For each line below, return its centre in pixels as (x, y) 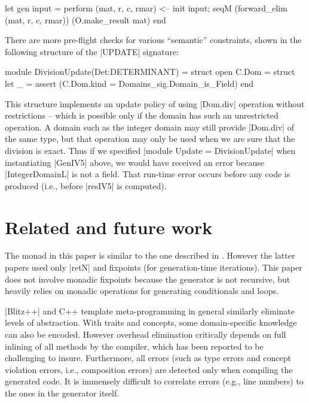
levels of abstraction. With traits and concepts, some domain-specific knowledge (151, 322)
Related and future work (109, 227)
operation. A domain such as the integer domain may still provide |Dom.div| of (149, 127)
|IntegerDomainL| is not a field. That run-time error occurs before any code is (148, 174)
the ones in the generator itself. (62, 393)
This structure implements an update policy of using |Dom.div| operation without (155, 103)
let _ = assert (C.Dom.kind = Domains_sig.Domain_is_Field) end (129, 83)
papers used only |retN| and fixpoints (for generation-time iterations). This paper (154, 267)
